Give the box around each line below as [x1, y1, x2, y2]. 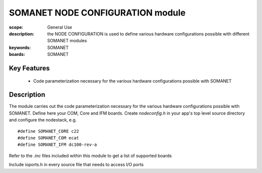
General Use [47, 24, 72, 30]
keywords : [9, 44, 31, 51]
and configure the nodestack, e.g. [9, 117, 77, 123]
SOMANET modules [47, 38, 87, 44]
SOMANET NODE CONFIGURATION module [9, 7, 186, 18]
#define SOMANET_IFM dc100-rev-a [17, 142, 97, 148]
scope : [9, 24, 24, 30]
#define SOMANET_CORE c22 [17, 128, 80, 134]
